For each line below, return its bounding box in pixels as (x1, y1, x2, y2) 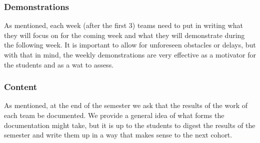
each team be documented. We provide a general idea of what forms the (4, 110, 224, 120)
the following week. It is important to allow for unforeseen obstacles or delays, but (4, 39, 256, 50)
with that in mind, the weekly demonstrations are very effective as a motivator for (4, 49, 256, 59)
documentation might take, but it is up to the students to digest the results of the (4, 119, 255, 130)
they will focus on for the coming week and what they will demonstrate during (4, 29, 245, 40)
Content (4, 80, 37, 93)
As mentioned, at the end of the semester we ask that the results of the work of (4, 100, 248, 110)
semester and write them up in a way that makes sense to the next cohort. (4, 129, 232, 140)
